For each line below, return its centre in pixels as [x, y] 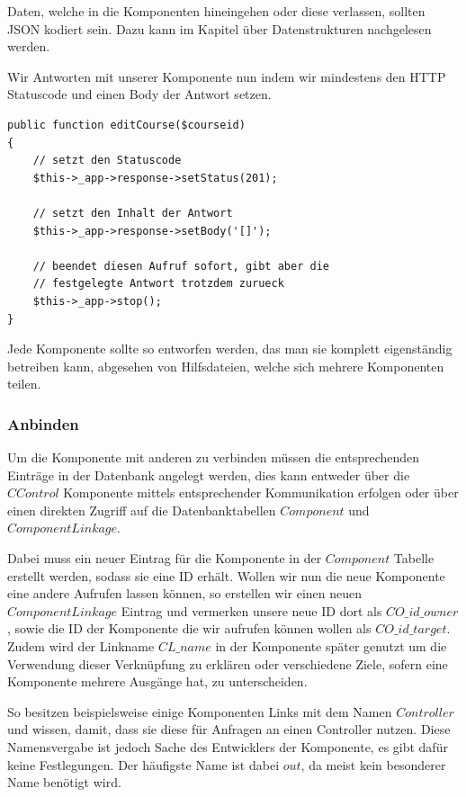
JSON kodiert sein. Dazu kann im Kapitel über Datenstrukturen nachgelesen [220, 28]
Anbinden [43, 423]
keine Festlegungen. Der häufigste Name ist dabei [143, 764]
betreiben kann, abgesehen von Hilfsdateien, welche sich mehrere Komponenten [226, 366]
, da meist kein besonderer [373, 764]
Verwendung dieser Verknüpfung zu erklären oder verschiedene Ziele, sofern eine [228, 663]
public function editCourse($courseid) [126, 125]
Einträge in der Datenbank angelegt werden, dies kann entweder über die [209, 475]
